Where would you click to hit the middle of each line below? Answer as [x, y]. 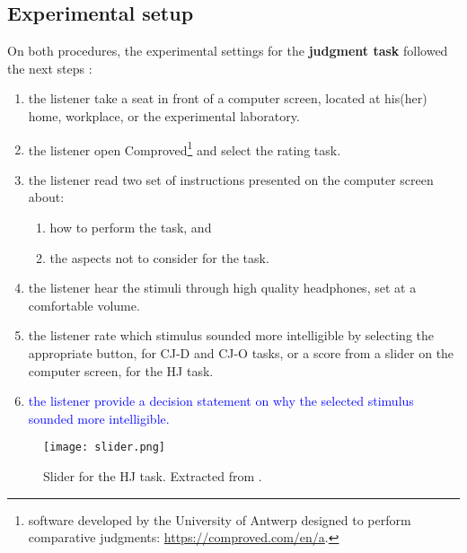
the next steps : [50, 68]
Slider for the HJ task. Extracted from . [153, 476]
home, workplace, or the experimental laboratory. [164, 115]
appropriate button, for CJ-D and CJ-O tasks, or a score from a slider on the [241, 352]
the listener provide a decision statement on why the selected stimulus [221, 401]
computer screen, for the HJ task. [121, 370]
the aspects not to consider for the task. [159, 257]
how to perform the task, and [131, 228]
